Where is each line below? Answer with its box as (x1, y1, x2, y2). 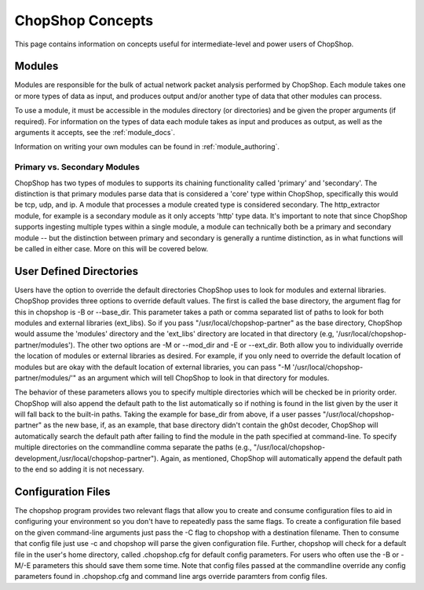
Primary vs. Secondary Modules (14, 162, 141, 173)
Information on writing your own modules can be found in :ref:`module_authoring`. (14, 142, 280, 152)
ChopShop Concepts (14, 12, 154, 29)
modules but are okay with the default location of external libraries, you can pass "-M (14, 362, 291, 372)
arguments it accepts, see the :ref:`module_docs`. (14, 128, 176, 137)
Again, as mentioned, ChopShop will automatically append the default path (159, 453, 403, 463)
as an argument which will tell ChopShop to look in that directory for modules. (78, 373, 330, 383)
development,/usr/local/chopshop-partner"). (14, 453, 159, 463)
